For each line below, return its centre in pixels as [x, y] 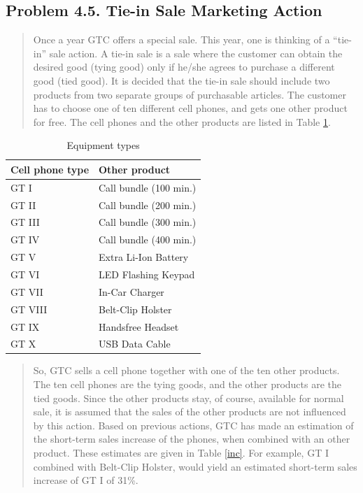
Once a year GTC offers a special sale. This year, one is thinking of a [181, 40]
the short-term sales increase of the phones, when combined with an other [192, 439]
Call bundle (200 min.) [148, 205]
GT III [25, 222]
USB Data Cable [135, 344]
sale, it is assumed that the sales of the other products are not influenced [190, 412]
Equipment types [103, 145]
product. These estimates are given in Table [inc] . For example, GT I [181, 453]
